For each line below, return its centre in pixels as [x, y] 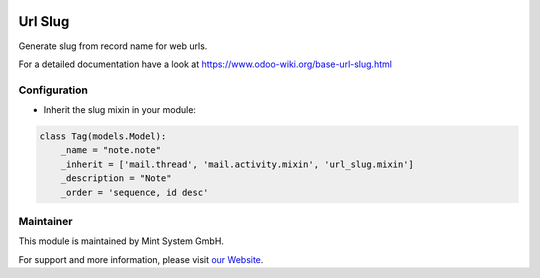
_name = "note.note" [111, 150]
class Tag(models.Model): [103, 136]
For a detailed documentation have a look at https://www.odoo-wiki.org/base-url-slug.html [205, 64]
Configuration [53, 90]
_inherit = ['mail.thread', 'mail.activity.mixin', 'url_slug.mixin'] [237, 164]
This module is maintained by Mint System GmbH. [121, 241]
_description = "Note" [116, 178]
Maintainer [45, 221]
